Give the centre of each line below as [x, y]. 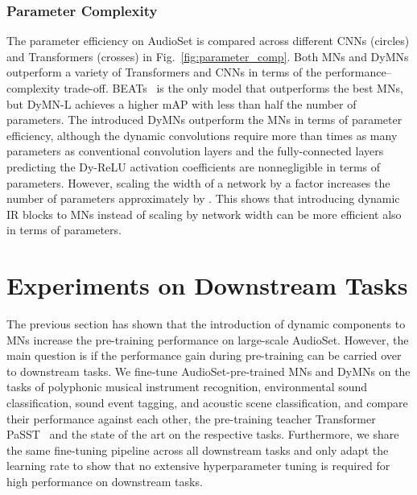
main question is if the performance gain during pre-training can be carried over [204, 355]
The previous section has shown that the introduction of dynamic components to [206, 324]
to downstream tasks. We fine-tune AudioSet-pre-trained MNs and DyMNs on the [208, 371]
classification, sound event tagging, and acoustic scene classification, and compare [207, 403]
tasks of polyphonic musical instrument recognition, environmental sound [187, 387]
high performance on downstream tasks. [105, 481]
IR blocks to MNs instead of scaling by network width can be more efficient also [204, 214]
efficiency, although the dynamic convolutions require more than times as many [202, 135]
